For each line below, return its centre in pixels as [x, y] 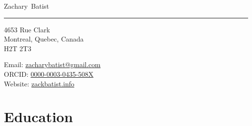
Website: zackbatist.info [39, 83]
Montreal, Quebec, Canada [44, 39]
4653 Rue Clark [27, 29]
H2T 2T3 [18, 48]
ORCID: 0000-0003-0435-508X [49, 74]
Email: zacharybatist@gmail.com [52, 64]
